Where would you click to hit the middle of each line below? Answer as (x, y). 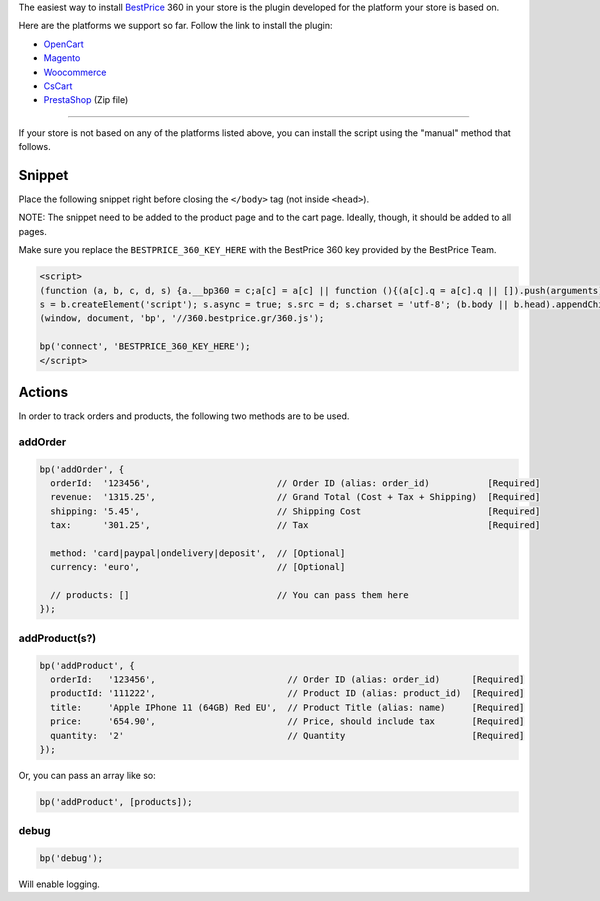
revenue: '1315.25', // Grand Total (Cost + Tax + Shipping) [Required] (295, 497)
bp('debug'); (71, 858)
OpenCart (63, 44)
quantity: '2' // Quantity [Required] (287, 735)
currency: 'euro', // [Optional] (198, 567)
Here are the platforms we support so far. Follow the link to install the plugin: (175, 26)
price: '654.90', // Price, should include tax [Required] (287, 721)
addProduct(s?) (57, 638)
